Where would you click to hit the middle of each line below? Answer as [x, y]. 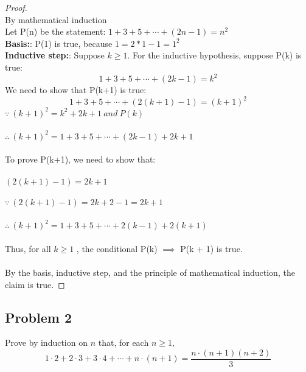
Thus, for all [28, 248]
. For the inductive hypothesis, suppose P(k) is [214, 55]
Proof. [16, 7]
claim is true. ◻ [35, 284]
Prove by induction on [46, 342]
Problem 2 [38, 317]
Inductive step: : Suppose [55, 55]
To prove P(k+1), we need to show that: [80, 159]
